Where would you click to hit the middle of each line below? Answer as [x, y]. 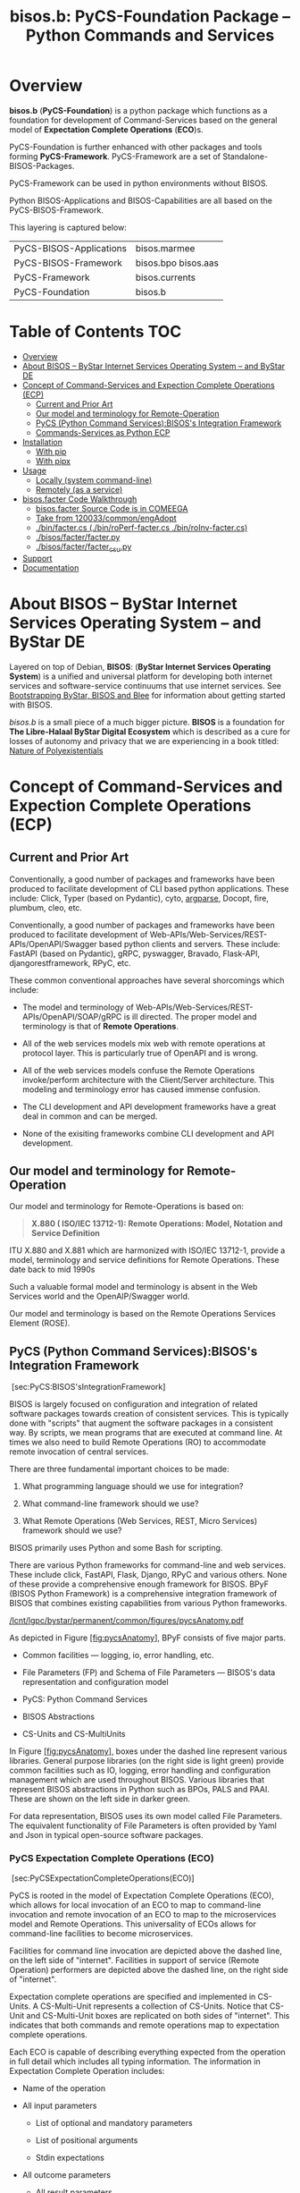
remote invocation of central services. [79, 1452]
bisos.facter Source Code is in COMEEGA [112, 508]
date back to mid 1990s [52, 1270]
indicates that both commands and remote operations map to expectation [144, 2025]
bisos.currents [166, 277]
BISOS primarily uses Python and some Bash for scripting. [116, 1548]
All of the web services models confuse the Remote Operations [138, 1070]
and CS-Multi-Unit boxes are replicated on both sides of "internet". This [158, 2015]
